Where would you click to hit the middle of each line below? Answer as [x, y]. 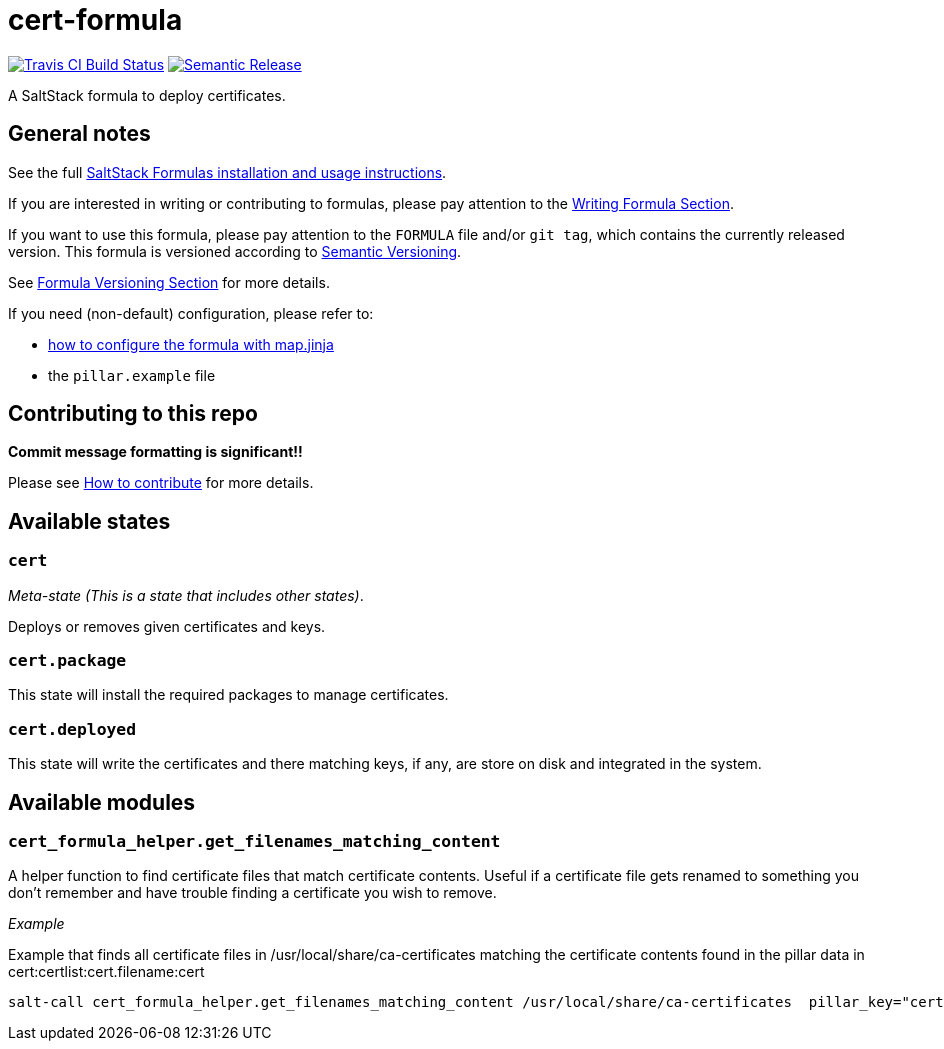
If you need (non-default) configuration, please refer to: [191, 313]
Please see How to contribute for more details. [161, 483]
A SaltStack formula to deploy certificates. [147, 95]
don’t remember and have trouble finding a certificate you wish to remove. [252, 893]
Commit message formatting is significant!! [155, 452]
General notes [79, 134]
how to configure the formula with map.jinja [191, 344]
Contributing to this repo [133, 414]
